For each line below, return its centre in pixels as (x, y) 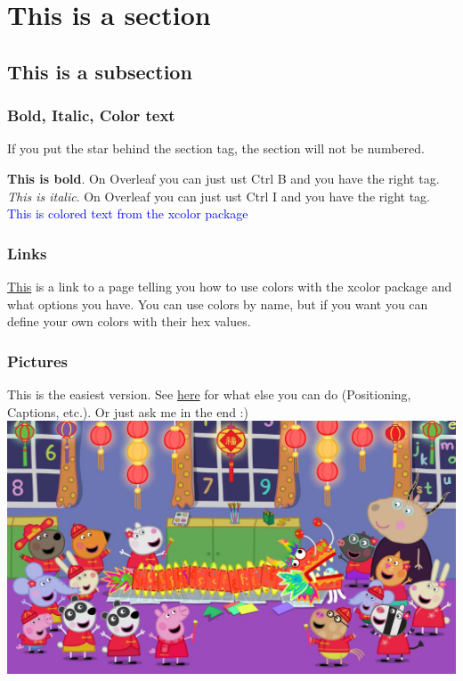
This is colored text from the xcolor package (128, 213)
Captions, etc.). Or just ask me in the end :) (128, 411)
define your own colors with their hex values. (129, 321)
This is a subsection (100, 71)
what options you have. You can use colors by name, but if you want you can (218, 304)
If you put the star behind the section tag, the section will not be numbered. (216, 148)
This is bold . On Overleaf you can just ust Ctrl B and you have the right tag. (223, 178)
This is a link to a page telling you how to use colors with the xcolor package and (230, 286)
